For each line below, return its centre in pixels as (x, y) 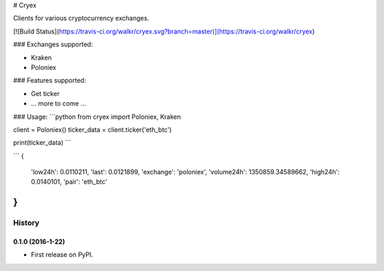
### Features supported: (50, 80)
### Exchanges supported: (53, 44)
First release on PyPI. (62, 255)
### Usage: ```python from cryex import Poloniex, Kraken (97, 117)
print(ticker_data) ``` (42, 143)
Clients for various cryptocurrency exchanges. (81, 18)
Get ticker (45, 93)
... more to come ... (59, 104)
